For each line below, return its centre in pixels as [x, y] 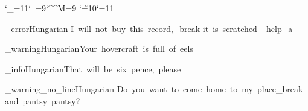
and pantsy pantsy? [43, 100]
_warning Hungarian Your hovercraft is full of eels [99, 49]
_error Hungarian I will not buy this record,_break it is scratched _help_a [149, 28]
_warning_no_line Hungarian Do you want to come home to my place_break [154, 89]
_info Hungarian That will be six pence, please [93, 68]
